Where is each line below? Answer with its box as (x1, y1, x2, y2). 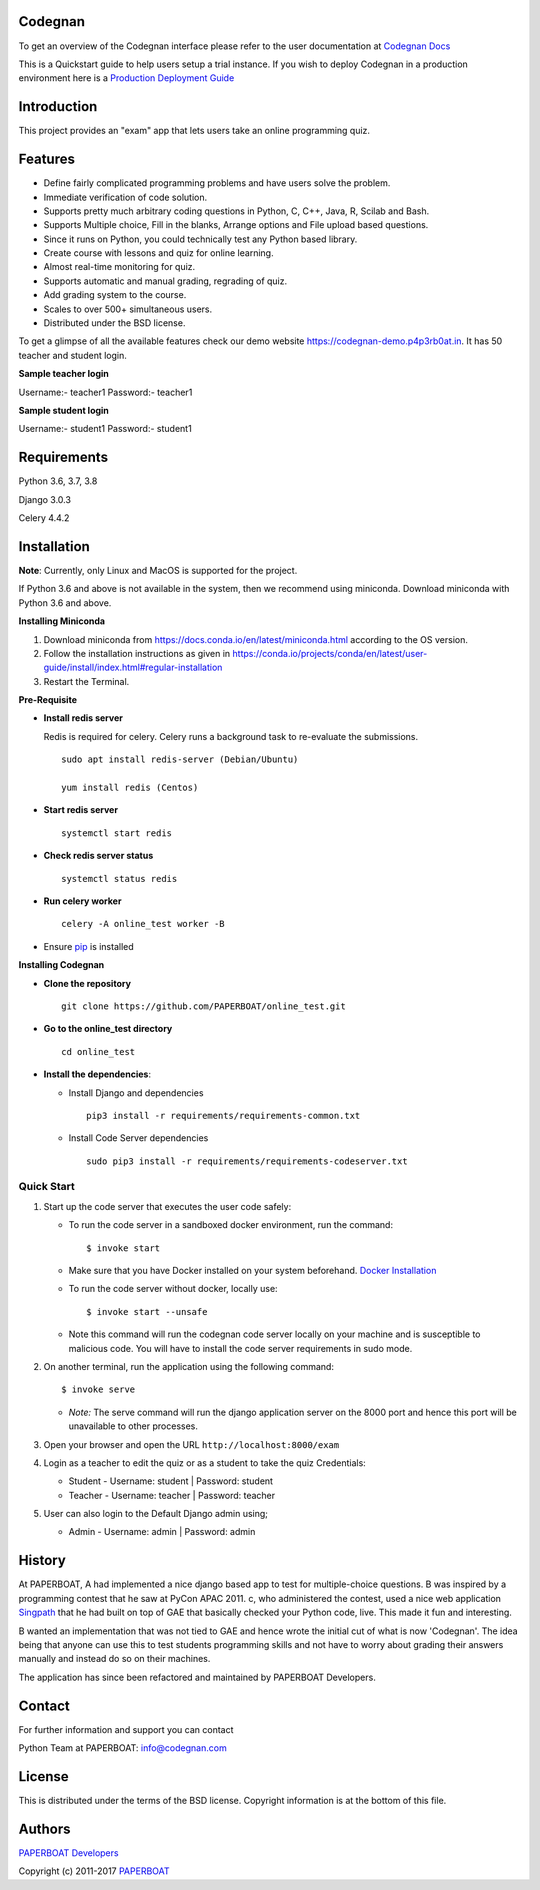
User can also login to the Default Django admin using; (43, 1508, 269, 1520)
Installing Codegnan (18, 959, 105, 971)
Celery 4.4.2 (18, 512, 70, 524)
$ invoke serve (61, 1384, 136, 1395)
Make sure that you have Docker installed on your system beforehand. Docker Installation (68, 1264, 437, 1276)
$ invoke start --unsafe (86, 1306, 208, 1317)
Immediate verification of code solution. (43, 191, 208, 203)
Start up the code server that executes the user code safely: (43, 1200, 292, 1212)
